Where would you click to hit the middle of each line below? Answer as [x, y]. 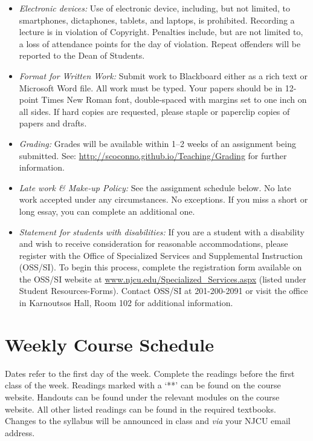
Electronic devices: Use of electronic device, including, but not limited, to [154, 8]
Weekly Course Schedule [109, 344]
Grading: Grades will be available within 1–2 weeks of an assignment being [157, 143]
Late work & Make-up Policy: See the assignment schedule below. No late [155, 187]
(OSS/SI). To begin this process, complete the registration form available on [160, 267]
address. [20, 432]
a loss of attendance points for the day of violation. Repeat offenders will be [160, 43]
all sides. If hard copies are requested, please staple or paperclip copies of [154, 111]
